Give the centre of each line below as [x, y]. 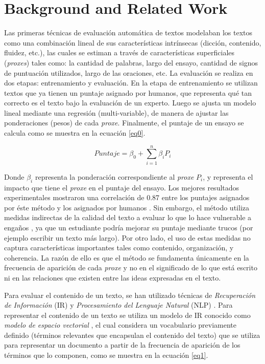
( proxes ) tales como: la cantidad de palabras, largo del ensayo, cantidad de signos [131, 62]
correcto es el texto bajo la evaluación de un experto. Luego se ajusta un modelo [130, 103]
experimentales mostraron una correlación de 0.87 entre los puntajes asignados [127, 197]
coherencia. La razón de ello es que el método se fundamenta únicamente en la [127, 257]
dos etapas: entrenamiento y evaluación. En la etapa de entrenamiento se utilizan [131, 83]
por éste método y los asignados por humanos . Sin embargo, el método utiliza [127, 207]
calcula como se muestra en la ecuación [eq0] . [75, 133]
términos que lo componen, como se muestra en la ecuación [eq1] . [106, 355]
